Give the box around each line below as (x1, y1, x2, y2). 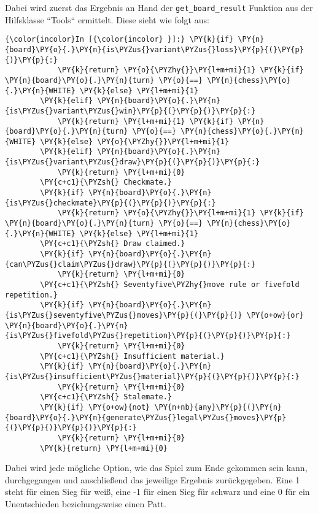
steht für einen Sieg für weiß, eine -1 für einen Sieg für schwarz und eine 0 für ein (5, 485, 310, 498)
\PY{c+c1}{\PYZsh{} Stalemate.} (40, 393, 173, 402)
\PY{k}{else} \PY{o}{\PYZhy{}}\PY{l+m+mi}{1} (40, 137, 230, 146)
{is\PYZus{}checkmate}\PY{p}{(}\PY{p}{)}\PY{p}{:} (5, 198, 216, 207)
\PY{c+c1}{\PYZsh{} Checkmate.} (40, 178, 173, 187)
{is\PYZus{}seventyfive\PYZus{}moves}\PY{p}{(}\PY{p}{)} (5, 310, 242, 320)
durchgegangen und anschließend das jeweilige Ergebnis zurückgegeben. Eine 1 (5, 473, 300, 486)
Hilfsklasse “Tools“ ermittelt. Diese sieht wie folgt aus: (5, 13, 209, 26)
